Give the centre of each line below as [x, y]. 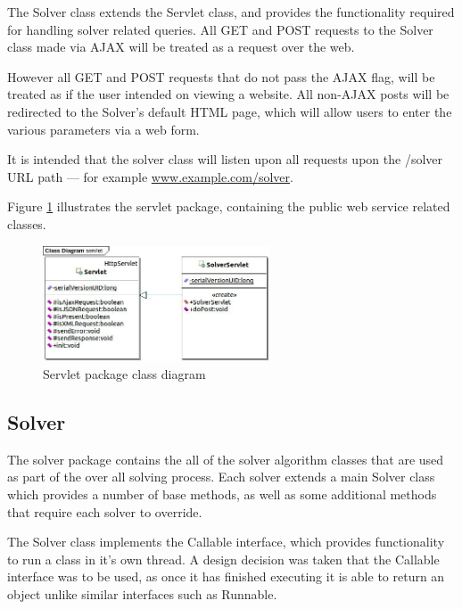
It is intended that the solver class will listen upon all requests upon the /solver [225, 159]
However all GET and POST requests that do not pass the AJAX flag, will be [221, 76]
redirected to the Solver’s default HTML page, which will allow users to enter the [230, 111]
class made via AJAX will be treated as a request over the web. [181, 47]
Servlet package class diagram [124, 373]
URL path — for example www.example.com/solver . [150, 176]
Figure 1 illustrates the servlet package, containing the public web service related [229, 206]
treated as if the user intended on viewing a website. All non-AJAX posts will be [228, 94]
